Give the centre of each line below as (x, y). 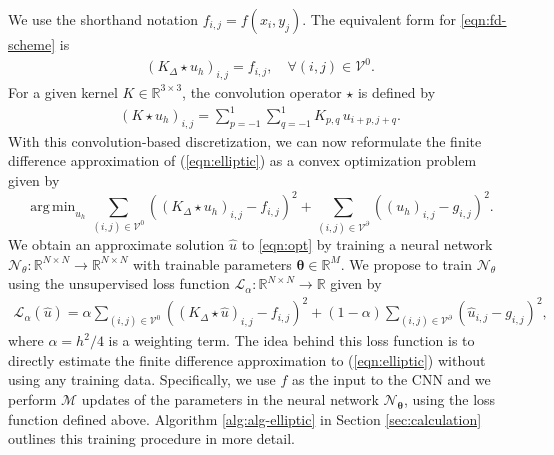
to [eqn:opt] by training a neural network (367, 244)
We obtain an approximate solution (116, 244)
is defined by (396, 91)
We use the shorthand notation (103, 19)
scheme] (32, 44)
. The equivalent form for (379, 19)
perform (32, 399)
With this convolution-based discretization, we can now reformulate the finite (245, 140)
